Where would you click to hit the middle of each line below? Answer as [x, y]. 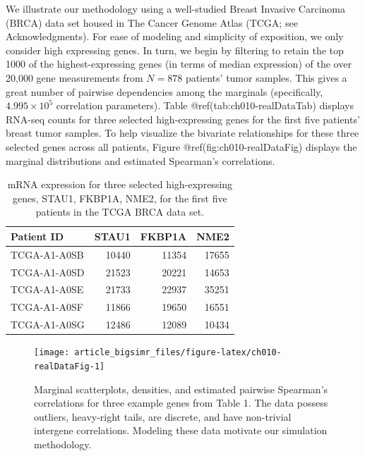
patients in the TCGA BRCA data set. [120, 212]
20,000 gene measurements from [74, 77]
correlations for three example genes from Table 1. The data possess [181, 403]
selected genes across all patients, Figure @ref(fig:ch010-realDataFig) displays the [181, 146]
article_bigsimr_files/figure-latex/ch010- [178, 353]
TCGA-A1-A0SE [47, 289]
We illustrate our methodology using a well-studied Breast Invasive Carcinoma [175, 8]
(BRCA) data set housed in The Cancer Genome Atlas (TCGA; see [152, 22]
